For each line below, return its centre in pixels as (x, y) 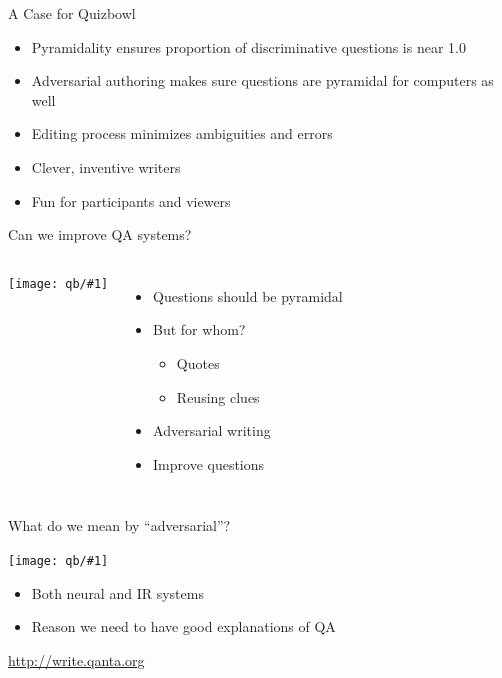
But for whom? (199, 329)
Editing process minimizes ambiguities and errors (182, 133)
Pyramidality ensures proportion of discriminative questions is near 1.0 (248, 46)
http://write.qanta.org (76, 659)
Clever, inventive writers (106, 166)
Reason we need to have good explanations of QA (183, 626)
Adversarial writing (212, 430)
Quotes (198, 362)
